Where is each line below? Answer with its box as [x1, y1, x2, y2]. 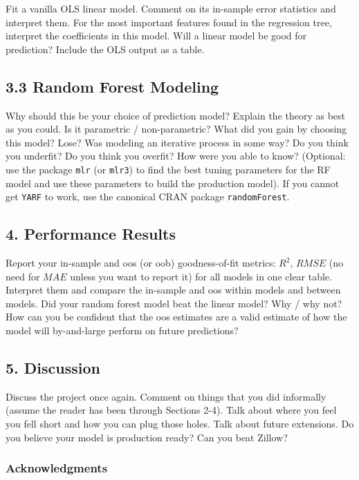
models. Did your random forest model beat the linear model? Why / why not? [6, 296, 342, 310]
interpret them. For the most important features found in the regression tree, [6, 15, 332, 29]
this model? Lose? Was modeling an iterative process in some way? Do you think [6, 135, 349, 149]
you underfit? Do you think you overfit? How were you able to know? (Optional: [6, 148, 346, 163]
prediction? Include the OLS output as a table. [6, 41, 205, 56]
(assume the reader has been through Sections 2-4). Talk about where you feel [6, 403, 337, 417]
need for [6, 269, 40, 283]
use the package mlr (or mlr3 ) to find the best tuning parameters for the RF [6, 162, 331, 176]
